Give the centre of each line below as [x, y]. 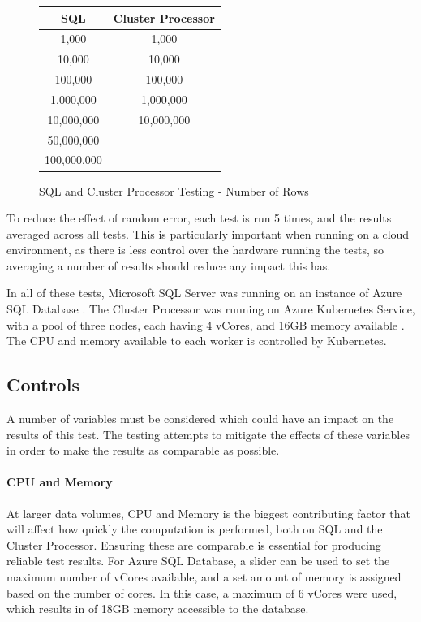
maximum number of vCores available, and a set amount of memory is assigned [204, 577]
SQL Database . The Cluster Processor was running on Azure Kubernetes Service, [211, 309]
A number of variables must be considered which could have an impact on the [200, 419]
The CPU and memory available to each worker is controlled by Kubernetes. [197, 341]
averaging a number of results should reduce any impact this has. [169, 265]
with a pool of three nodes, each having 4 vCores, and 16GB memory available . [206, 324]
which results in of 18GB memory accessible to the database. [158, 609]
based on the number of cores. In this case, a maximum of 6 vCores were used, [202, 592]
